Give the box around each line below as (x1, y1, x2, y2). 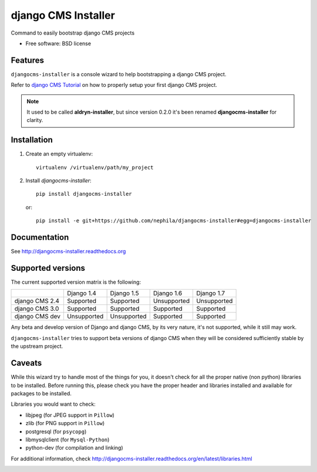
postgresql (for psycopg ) (25, 428, 87, 435)
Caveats (11, 358, 42, 368)
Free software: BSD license (25, 40, 91, 47)
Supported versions (11, 263, 85, 273)
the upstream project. (11, 343, 63, 350)
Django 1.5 (110, 289, 139, 297)
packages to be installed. (11, 390, 72, 397)
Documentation (11, 232, 69, 243)
